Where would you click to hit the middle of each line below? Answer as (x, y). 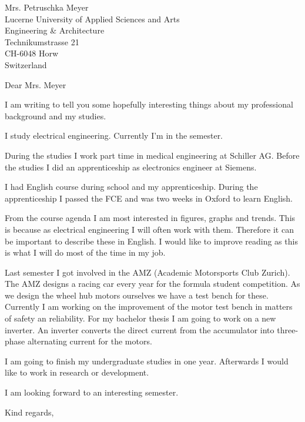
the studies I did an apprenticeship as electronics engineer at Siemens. (131, 167)
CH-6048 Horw (32, 53)
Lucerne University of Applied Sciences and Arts (92, 19)
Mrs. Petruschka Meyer (47, 7)
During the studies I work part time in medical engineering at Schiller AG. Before (152, 155)
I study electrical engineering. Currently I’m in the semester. (114, 135)
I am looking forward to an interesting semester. (92, 392)
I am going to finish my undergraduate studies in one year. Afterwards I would (147, 361)
